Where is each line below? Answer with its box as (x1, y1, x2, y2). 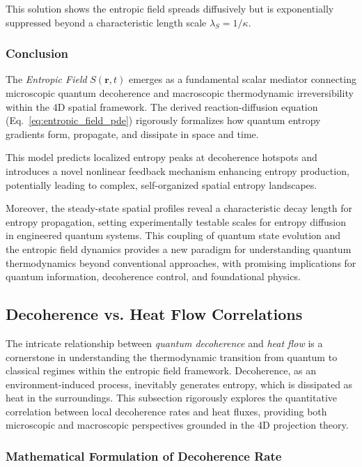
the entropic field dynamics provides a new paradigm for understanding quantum (6, 241, 352, 256)
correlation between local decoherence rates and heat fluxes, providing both (6, 404, 327, 418)
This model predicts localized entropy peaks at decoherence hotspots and (6, 150, 317, 164)
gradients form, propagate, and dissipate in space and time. (6, 126, 259, 141)
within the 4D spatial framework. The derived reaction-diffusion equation (6, 99, 318, 114)
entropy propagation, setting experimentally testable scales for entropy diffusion (6, 214, 347, 229)
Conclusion (6, 45, 68, 62)
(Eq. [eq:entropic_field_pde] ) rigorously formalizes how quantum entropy (6, 113, 321, 128)
